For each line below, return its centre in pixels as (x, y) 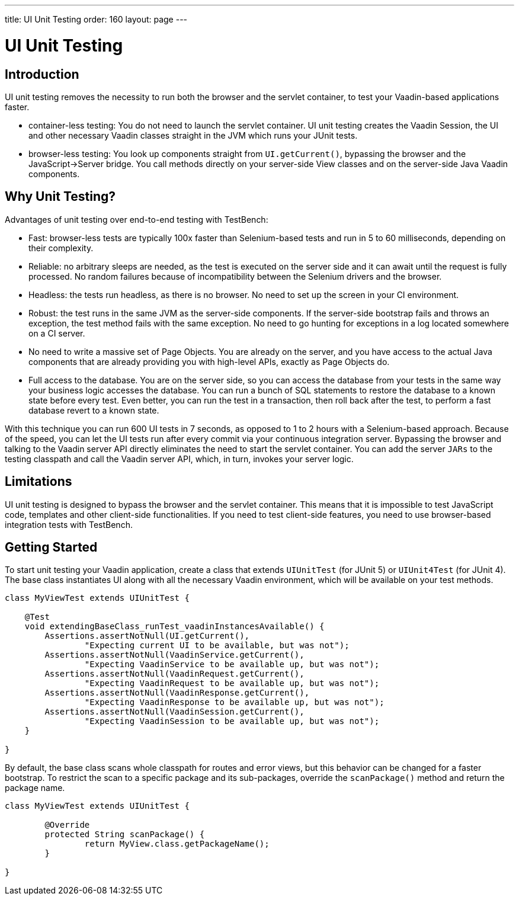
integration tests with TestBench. (69, 524)
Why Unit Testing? (60, 197)
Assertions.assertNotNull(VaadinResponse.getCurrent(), (177, 693)
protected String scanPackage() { (125, 835)
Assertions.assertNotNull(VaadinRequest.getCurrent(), (174, 674)
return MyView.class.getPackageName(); (177, 844)
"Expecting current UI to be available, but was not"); (217, 646)
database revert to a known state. (94, 410)
